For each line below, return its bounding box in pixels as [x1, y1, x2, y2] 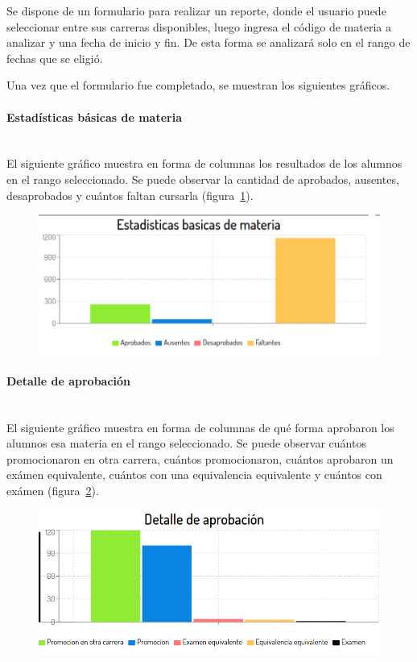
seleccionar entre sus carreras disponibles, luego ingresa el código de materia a [6, 18, 391, 35]
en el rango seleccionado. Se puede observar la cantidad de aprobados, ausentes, [6, 170, 399, 187]
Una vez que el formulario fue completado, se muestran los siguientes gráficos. [6, 77, 390, 94]
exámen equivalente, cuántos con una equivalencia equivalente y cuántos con [6, 466, 382, 483]
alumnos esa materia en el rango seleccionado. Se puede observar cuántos [6, 435, 366, 452]
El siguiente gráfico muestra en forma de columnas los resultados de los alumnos [6, 155, 403, 172]
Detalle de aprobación [6, 372, 131, 389]
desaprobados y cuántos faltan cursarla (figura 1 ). [6, 186, 254, 203]
